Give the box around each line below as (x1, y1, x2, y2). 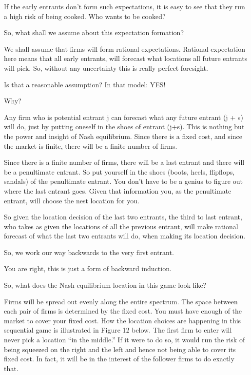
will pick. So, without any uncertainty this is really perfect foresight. (4, 62, 208, 73)
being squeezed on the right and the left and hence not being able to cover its (4, 344, 236, 354)
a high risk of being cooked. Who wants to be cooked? (4, 11, 166, 21)
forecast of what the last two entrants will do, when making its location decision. (4, 231, 246, 241)
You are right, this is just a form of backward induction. (4, 263, 172, 274)
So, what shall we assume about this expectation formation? (4, 27, 184, 38)
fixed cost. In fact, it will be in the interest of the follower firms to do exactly (4, 354, 234, 364)
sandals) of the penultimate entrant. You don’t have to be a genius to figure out (4, 176, 243, 186)
